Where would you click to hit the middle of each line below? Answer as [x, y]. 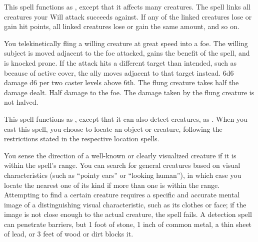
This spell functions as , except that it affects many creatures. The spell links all [127, 7]
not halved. [21, 102]
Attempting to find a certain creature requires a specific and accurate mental [122, 195]
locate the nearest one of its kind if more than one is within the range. [112, 185]
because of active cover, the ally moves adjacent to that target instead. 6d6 [119, 72]
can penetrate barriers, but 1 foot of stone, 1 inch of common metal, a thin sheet [128, 224]
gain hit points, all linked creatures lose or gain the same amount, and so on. [122, 26]
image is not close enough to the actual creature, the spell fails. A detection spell [128, 214]
